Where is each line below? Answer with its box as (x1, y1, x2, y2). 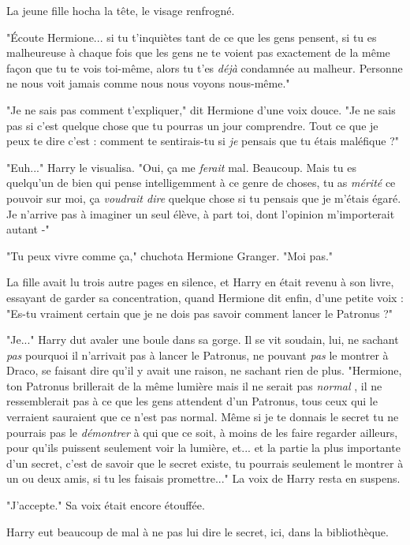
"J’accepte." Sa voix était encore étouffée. (6, 497, 205, 513)
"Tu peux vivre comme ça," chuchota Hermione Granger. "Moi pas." (6, 247, 334, 263)
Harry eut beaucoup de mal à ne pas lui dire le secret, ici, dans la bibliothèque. (6, 523, 389, 539)
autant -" (6, 221, 50, 237)
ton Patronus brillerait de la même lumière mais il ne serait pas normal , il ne (6, 377, 382, 394)
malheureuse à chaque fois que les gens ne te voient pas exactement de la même (6, 44, 390, 61)
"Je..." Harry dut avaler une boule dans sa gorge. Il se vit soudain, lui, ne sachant (6, 331, 399, 348)
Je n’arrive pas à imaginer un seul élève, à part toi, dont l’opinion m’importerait (6, 205, 395, 222)
